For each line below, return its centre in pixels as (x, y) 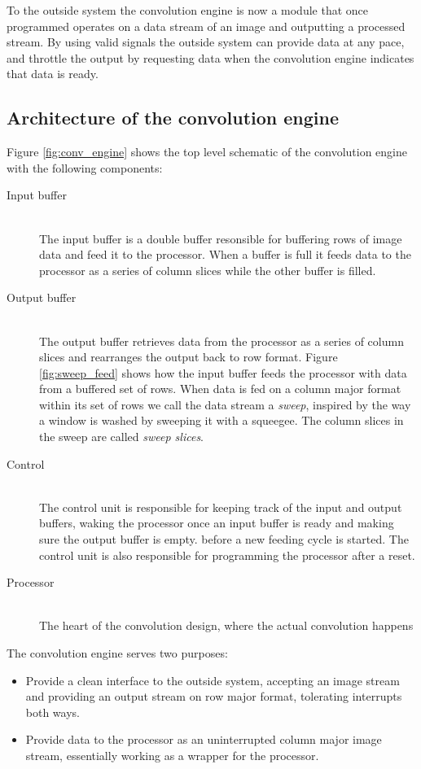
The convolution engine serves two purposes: (117, 653)
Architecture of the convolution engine (173, 118)
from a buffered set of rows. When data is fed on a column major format (220, 389)
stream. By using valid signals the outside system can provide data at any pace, (206, 42)
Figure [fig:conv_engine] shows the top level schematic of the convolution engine (207, 152)
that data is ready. (53, 74)
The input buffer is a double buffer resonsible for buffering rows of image (221, 238)
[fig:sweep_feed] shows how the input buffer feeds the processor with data (223, 372)
